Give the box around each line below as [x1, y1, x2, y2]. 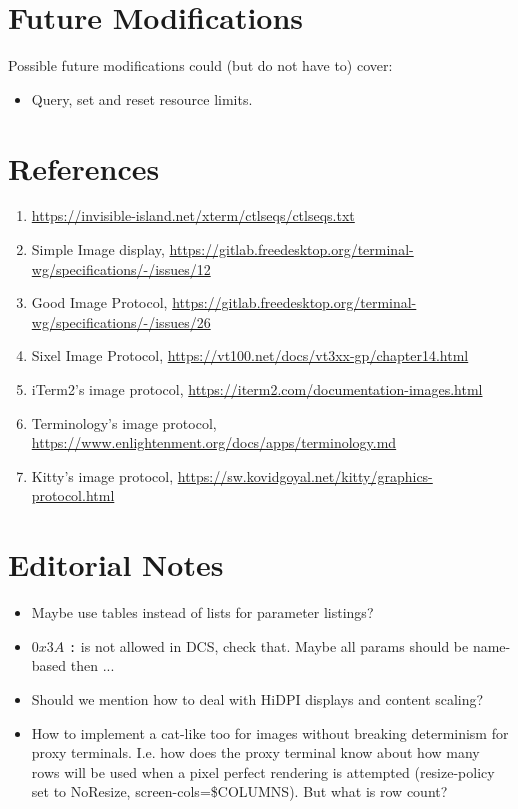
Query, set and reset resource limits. [31, 88, 253, 109]
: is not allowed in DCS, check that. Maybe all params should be [68, 635, 469, 656]
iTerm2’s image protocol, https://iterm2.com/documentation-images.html [31, 379, 483, 399]
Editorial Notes [8, 544, 224, 585]
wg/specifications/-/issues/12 [31, 258, 211, 279]
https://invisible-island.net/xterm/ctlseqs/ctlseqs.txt [31, 205, 355, 226]
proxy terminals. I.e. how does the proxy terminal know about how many [31, 742, 480, 763]
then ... [70, 655, 115, 676]
